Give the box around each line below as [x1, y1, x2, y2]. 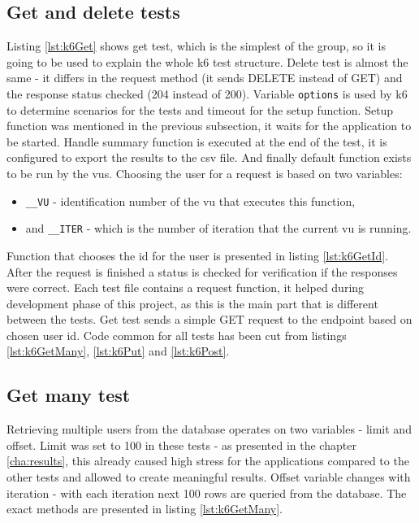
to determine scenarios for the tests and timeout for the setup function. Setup [6, 101, 394, 118]
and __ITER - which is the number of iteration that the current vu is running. [25, 220, 412, 237]
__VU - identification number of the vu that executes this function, [25, 192, 356, 209]
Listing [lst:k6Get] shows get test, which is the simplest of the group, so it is [6, 37, 386, 54]
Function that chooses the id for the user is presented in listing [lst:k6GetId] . [6, 246, 388, 264]
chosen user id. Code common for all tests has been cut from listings [6, 326, 347, 343]
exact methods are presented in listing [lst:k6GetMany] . [6, 500, 283, 517]
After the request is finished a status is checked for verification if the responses [6, 263, 398, 280]
